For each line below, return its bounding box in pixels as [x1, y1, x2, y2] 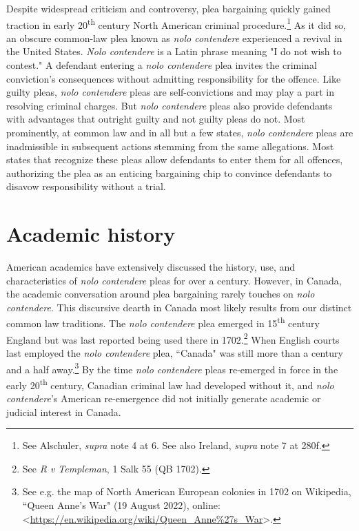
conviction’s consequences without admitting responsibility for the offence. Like [6, 71, 341, 85]
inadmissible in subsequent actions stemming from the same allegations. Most [6, 138, 334, 153]
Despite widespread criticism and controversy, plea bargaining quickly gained [6, 1, 331, 15]
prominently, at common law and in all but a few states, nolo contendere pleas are [6, 125, 353, 139]
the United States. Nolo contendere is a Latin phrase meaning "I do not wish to [6, 44, 342, 59]
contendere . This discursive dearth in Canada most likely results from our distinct [6, 300, 352, 314]
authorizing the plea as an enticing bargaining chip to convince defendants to [6, 165, 332, 180]
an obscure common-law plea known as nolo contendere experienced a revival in [6, 30, 342, 45]
